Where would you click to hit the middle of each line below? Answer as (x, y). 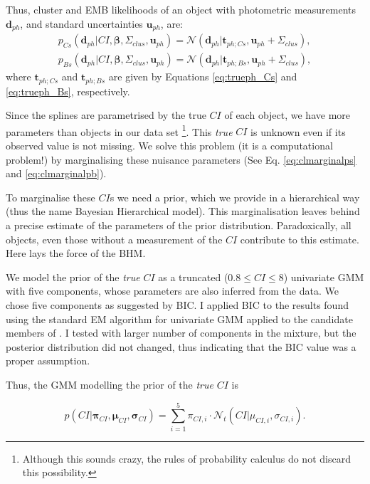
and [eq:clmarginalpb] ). (56, 173)
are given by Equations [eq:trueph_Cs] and (203, 77)
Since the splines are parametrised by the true (106, 115)
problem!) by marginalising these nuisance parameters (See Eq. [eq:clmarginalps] (181, 159)
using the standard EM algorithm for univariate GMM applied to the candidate (179, 319)
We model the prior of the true (73, 277)
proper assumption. (48, 361)
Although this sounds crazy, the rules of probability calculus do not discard (186, 458)
